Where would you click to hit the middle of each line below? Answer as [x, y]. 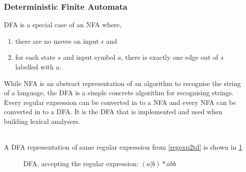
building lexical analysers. [42, 121]
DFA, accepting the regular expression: [81, 163]
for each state [35, 57]
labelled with [34, 67]
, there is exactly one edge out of [170, 57]
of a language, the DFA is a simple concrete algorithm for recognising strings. [119, 93]
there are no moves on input [57, 41]
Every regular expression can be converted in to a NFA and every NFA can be [120, 102]
